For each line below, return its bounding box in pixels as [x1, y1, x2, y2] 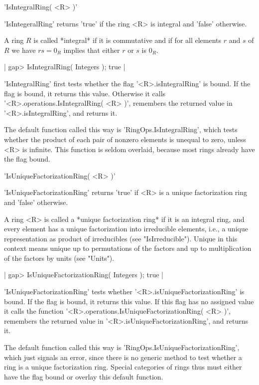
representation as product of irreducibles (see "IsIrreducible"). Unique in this [4, 233, 238, 243]
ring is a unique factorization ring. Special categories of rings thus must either [4, 362, 242, 372]
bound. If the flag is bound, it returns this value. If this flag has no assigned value [4, 296, 254, 306]
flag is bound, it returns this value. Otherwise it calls [4, 88, 166, 98]
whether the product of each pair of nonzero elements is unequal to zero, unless [4, 134, 246, 144]
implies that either [63, 44, 120, 55]
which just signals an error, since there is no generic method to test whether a [4, 352, 242, 362]
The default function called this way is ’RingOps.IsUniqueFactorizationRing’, [4, 342, 240, 353]
